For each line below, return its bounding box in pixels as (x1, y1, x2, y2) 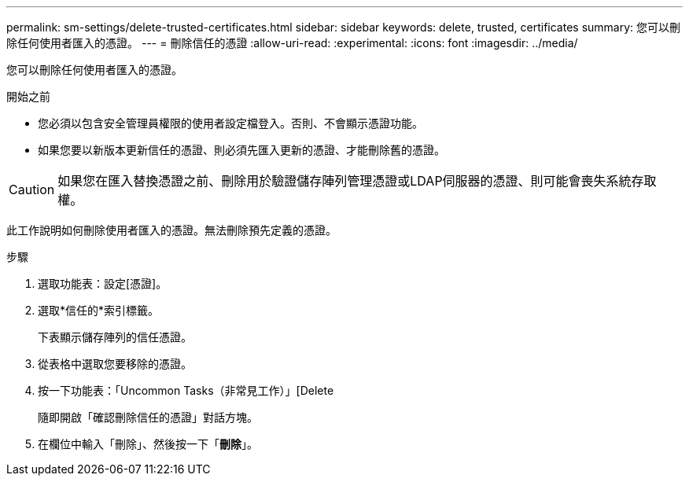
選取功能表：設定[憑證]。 (38, 277, 168, 290)
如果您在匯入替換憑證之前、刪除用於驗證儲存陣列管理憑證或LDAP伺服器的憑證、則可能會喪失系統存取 (57, 173, 657, 189)
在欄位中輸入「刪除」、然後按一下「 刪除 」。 (38, 437, 258, 451)
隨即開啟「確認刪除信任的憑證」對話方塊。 (38, 410, 258, 424)
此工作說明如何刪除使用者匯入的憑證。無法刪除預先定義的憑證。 (6, 223, 337, 237)
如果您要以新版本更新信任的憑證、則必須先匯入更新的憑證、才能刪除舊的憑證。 (38, 143, 445, 156)
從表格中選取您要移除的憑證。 (38, 357, 192, 370)
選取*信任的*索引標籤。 (38, 304, 160, 317)
